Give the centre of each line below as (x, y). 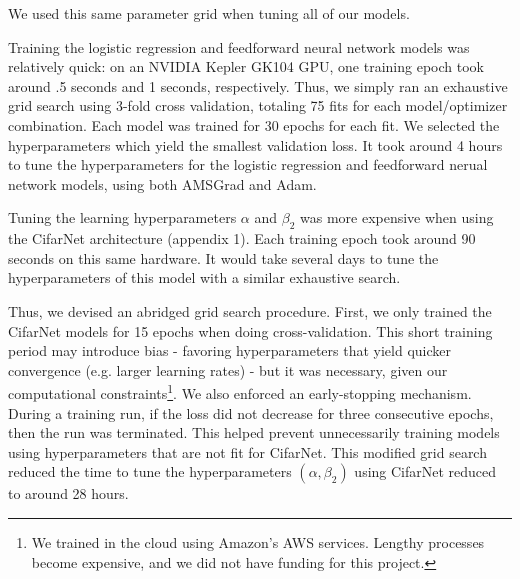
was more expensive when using (396, 217)
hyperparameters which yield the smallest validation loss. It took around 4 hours (255, 144)
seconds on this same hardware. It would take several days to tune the (223, 257)
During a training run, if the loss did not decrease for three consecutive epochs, (251, 412)
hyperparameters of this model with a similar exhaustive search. (204, 277)
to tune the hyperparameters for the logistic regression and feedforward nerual (248, 164)
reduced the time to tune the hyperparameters (150, 471)
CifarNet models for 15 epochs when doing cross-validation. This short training (250, 330)
